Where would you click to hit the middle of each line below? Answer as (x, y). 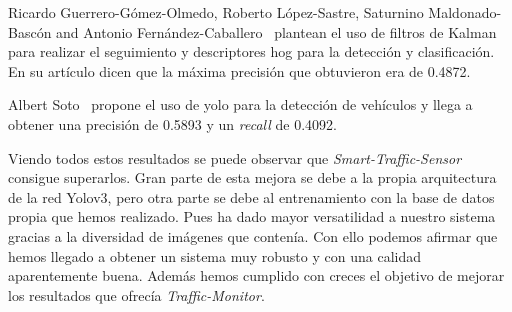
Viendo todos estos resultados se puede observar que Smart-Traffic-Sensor (235, 157)
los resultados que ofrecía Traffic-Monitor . (136, 294)
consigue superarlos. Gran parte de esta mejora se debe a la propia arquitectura (252, 177)
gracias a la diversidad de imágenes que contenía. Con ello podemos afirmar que (253, 235)
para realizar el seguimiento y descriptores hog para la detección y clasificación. (251, 51)
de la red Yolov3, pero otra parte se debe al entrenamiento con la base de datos (251, 196)
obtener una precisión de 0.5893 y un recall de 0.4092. (172, 123)
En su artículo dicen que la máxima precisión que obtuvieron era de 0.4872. (239, 70)
